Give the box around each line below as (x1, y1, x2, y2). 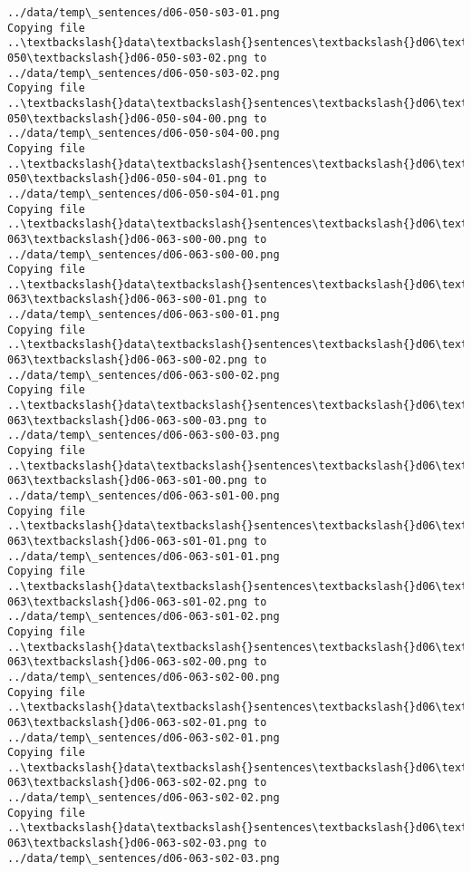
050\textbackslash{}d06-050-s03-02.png (7, 51, 247, 64)
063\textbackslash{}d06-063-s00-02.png (7, 354, 247, 367)
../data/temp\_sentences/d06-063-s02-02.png (7, 791, 280, 805)
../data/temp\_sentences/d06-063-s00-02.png (7, 368, 280, 382)
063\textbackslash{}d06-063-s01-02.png (7, 595, 247, 608)
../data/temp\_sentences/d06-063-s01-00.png (7, 489, 280, 502)
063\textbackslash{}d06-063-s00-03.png (7, 413, 247, 427)
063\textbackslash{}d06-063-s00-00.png (7, 232, 247, 246)
